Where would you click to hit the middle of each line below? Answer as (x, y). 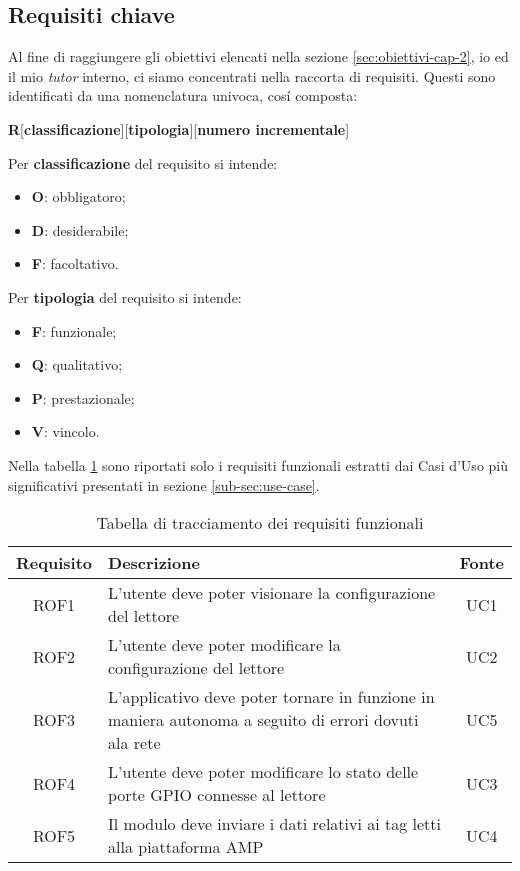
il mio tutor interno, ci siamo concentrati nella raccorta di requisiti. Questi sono (252, 75)
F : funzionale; (74, 330)
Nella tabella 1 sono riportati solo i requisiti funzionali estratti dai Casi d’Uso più (258, 464)
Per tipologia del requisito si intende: (125, 296)
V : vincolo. (65, 431)
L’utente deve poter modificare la (224, 645)
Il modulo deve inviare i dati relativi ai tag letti (275, 824)
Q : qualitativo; (77, 364)
